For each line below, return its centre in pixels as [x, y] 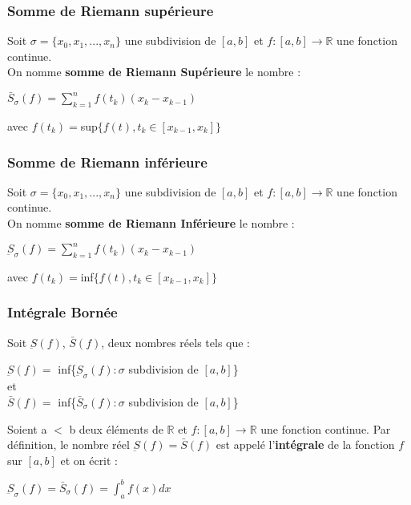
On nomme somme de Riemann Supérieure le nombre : [154, 72]
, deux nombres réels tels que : [176, 342]
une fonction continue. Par [326, 428]
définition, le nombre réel [68, 444]
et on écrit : [89, 460]
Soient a [27, 428]
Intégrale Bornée [62, 312]
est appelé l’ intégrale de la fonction [305, 444]
